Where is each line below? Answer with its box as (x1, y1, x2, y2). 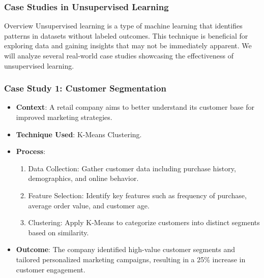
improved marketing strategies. (16, 112, 112, 122)
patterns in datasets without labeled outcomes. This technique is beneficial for (4, 30, 248, 41)
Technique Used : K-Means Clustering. (16, 129, 142, 139)
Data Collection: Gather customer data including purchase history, (28, 163, 236, 173)
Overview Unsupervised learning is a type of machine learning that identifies (4, 20, 243, 31)
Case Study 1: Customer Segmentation (4, 82, 166, 95)
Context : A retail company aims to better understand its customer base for (16, 102, 254, 112)
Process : (16, 146, 46, 157)
